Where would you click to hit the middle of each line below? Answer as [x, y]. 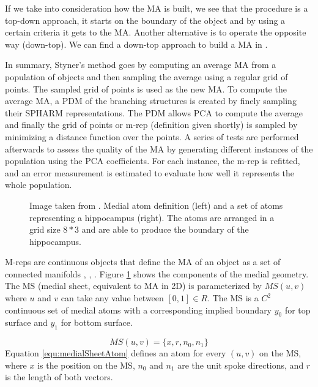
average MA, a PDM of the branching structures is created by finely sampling [151, 101]
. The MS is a [233, 298]
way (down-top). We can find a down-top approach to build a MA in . [136, 44]
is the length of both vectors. [59, 377]
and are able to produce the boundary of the [165, 229]
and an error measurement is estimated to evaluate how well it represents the [150, 172]
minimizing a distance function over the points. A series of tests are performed [152, 136]
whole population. [39, 185]
